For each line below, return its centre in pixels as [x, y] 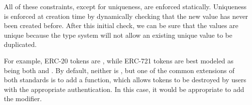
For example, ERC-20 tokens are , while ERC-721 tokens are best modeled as [119, 60]
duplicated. [20, 44]
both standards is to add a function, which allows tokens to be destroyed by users [125, 80]
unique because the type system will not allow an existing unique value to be [118, 35]
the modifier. [23, 98]
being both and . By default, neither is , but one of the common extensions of [119, 70]
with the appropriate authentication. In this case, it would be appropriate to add [124, 89]
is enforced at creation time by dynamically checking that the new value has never [126, 16]
